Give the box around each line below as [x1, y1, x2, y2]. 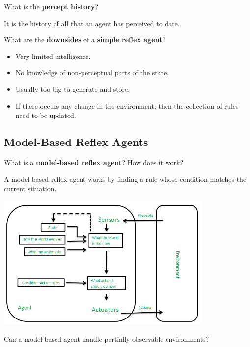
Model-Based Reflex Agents [4, 134, 148, 149]
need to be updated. [15, 110, 76, 120]
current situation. [4, 183, 56, 194]
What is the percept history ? [4, 1, 98, 11]
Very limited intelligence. [15, 51, 91, 61]
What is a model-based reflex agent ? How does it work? [4, 157, 184, 167]
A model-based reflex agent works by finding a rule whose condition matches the [4, 173, 247, 184]
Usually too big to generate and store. [15, 84, 130, 94]
